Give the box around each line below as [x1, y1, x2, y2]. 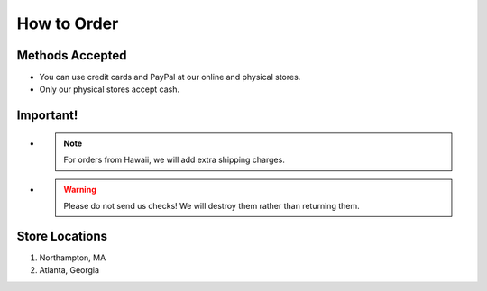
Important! [16, 108, 78, 123]
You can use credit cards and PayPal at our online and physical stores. [39, 72, 301, 83]
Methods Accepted [16, 48, 127, 63]
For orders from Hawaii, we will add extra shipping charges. [63, 154, 286, 166]
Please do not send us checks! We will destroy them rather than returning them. [63, 201, 360, 212]
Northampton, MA [39, 252, 106, 263]
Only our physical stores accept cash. [39, 84, 180, 95]
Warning [63, 184, 96, 195]
